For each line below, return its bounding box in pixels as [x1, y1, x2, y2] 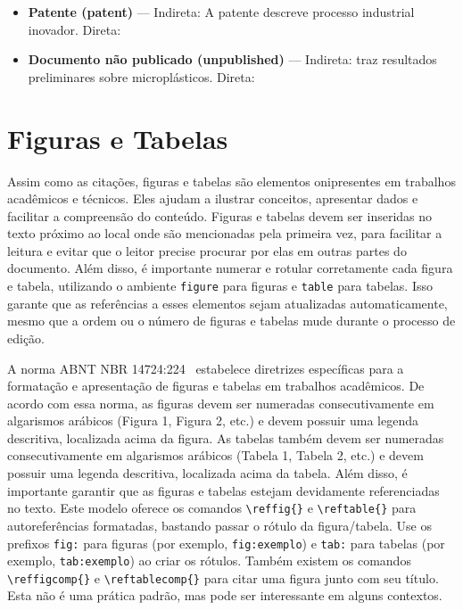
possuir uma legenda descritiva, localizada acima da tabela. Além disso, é [7, 464, 408, 482]
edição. [7, 328, 45, 347]
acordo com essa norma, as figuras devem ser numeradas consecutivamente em [7, 393, 434, 412]
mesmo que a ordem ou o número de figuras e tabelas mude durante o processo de [7, 311, 456, 330]
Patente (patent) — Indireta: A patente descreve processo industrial [28, 3, 415, 21]
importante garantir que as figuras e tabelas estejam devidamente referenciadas [7, 481, 440, 499]
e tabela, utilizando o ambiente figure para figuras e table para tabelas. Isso [7, 276, 434, 295]
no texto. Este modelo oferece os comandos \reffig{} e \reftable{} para [7, 499, 417, 517]
